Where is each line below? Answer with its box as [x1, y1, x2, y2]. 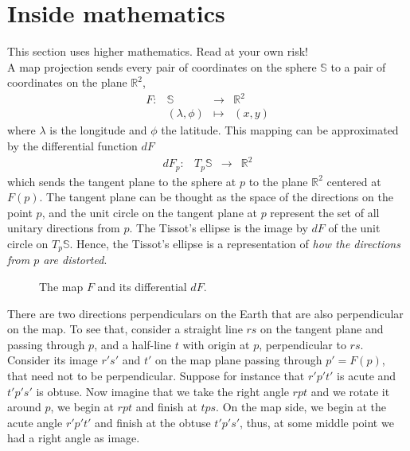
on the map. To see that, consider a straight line [7, 321, 243, 337]
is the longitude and [49, 122, 147, 138]
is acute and [337, 367, 396, 384]
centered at [326, 173, 381, 189]
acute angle [7, 414, 63, 430]
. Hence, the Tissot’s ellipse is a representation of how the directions [69, 235, 400, 252]
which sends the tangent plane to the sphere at [7, 173, 236, 189]
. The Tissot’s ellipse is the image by [129, 220, 308, 236]
